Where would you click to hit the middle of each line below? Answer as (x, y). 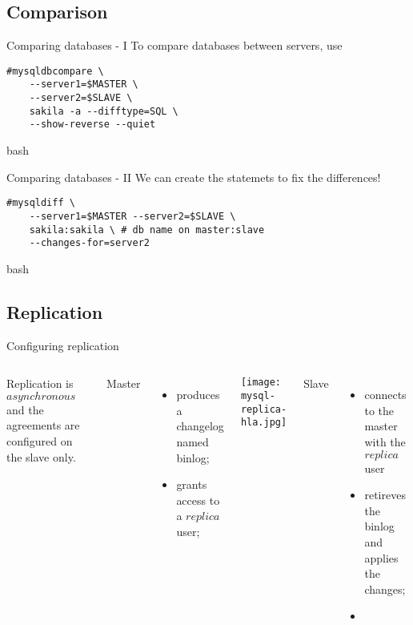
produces (198, 395)
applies (381, 557)
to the (379, 410)
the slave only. (41, 456)
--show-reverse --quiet (92, 125)
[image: (261, 383)
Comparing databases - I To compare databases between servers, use (174, 45)
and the (25, 409)
